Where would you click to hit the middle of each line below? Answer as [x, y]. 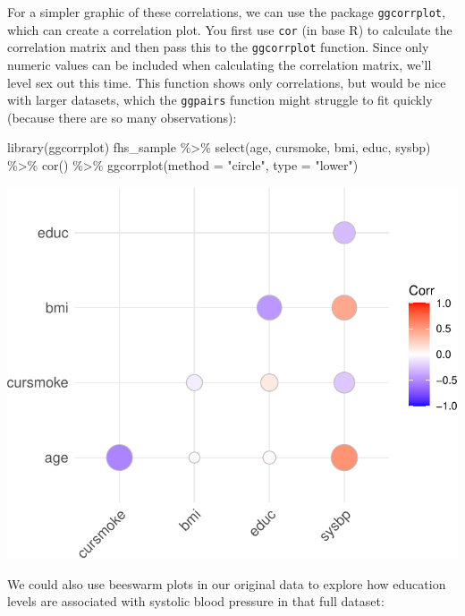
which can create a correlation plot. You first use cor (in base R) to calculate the [230, 29]
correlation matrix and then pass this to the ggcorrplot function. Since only [218, 47]
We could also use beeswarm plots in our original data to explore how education [227, 583]
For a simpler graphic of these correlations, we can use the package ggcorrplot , [226, 12]
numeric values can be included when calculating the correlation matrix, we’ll [220, 64]
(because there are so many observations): [122, 117]
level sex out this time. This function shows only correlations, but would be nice [227, 82]
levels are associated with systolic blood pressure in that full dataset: [196, 601]
